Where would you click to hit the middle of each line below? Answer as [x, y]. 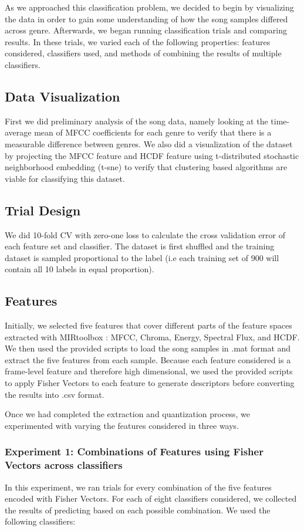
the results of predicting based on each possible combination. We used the [138, 510]
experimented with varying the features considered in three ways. [122, 425]
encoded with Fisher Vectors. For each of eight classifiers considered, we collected [151, 498]
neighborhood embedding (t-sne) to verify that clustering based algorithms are [146, 167]
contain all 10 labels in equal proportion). [80, 269]
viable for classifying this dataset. [65, 178]
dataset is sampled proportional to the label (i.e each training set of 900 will [142, 257]
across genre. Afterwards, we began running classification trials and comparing [146, 30]
